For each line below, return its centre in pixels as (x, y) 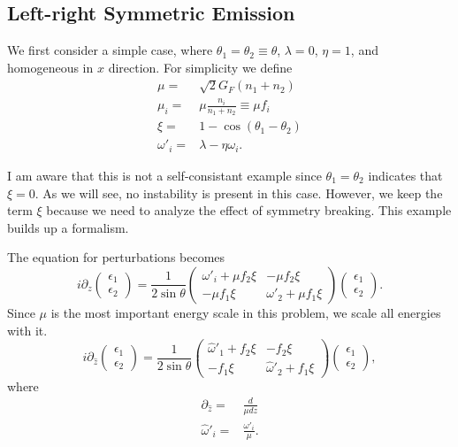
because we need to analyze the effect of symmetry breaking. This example (249, 210)
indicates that (405, 175)
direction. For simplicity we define (200, 67)
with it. (27, 330)
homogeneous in (50, 67)
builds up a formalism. (68, 227)
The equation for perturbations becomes (116, 257)
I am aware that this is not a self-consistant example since (164, 175)
